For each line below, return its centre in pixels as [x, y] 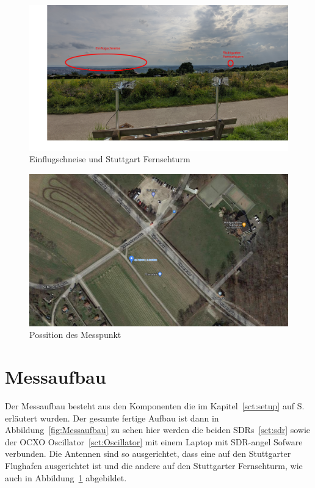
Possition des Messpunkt [75, 335]
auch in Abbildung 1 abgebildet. [66, 477]
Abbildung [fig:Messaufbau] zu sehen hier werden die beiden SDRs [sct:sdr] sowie [158, 430]
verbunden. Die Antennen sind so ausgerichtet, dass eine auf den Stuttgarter [148, 454]
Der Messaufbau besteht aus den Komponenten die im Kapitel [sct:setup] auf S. [155, 406]
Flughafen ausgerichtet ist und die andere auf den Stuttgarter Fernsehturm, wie [154, 466]
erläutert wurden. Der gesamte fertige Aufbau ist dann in [112, 418]
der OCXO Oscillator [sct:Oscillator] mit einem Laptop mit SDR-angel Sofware [154, 441]
